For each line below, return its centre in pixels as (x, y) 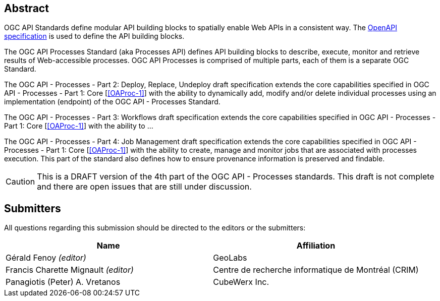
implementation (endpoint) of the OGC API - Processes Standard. (112, 102)
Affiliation (316, 246)
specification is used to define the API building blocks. (94, 36)
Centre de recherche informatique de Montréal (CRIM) (316, 270)
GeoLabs (230, 258)
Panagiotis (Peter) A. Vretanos (63, 282)
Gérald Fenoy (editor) (46, 258)
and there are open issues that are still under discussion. (144, 187)
